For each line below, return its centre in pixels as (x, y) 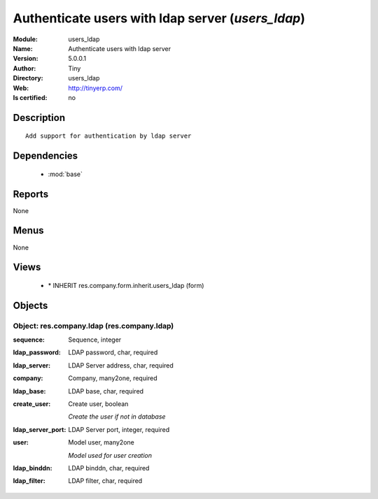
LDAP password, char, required (113, 352)
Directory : (28, 78)
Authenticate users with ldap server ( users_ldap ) (159, 18)
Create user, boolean (98, 404)
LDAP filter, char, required (105, 481)
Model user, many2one (101, 442)
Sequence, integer (95, 340)
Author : (24, 68)
